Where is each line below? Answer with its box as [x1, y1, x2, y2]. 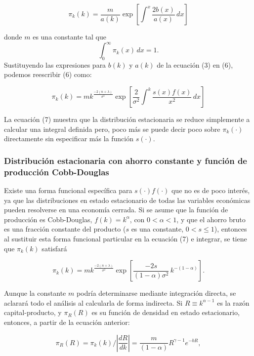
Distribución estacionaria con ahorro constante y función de [4, 154, 247, 166]
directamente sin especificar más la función [4, 133, 134, 144]
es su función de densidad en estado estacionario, [91, 307, 240, 317]
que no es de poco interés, [171, 185, 250, 195]
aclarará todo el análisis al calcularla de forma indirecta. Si [4, 297, 183, 308]
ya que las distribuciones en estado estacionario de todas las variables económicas [4, 195, 251, 205]
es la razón [217, 297, 250, 308]
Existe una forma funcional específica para [4, 185, 132, 195]
